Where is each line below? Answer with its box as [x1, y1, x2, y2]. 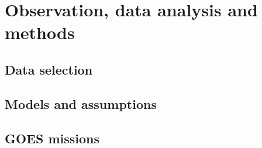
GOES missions [5, 129, 100, 147]
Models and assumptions [5, 94, 157, 112]
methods [5, 20, 75, 44]
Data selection [5, 60, 93, 78]
